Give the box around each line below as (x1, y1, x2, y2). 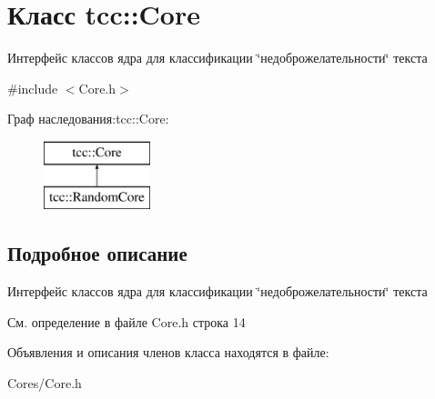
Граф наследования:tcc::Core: (7, 109, 169, 128)
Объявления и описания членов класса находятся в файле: (7, 343, 329, 362)
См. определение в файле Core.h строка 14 (7, 312, 246, 331)
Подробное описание (7, 239, 187, 267)
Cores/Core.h (7, 374, 82, 393)
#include (7, 78, 58, 97)
